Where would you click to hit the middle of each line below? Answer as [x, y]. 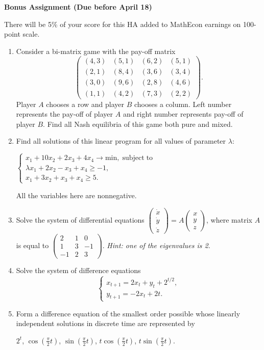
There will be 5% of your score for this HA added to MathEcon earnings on [123, 24]
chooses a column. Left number [183, 104]
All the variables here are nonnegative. [76, 195]
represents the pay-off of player [65, 114]
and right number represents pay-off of [183, 114]
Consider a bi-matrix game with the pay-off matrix [96, 51]
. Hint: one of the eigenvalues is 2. [156, 245]
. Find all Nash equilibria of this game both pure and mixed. [138, 124]
